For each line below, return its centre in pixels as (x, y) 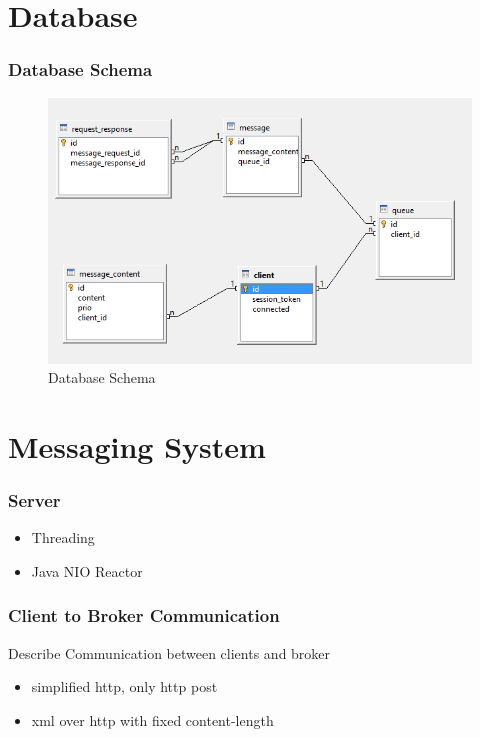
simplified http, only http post (124, 686)
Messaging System (137, 445)
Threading (63, 537)
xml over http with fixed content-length (152, 719)
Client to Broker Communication (144, 615)
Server (34, 499)
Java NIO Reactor (87, 570)
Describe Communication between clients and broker (169, 652)
